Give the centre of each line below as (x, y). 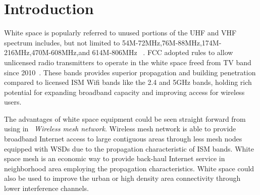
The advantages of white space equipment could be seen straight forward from (125, 118)
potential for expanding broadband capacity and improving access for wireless (124, 92)
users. (13, 102)
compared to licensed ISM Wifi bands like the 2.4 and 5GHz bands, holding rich (128, 82)
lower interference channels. (46, 188)
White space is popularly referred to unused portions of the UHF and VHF (120, 33)
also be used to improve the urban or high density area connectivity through (122, 178)
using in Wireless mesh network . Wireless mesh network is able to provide (120, 129)
